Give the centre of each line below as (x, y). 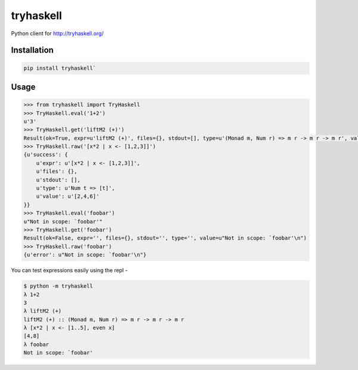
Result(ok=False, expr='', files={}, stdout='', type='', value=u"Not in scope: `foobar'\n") (165, 238)
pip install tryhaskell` (60, 68)
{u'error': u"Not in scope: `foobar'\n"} (85, 255)
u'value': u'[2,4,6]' (68, 196)
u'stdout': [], (58, 180)
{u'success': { (46, 155)
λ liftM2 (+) (43, 311)
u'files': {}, (57, 172)
